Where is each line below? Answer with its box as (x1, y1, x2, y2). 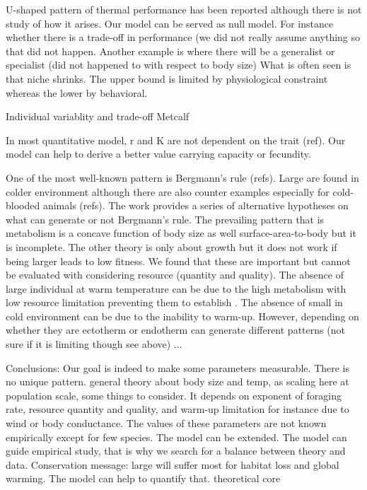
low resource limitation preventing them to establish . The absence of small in (6, 295, 343, 310)
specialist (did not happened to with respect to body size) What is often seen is (6, 57, 351, 72)
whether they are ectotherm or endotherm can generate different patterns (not (6, 322, 345, 337)
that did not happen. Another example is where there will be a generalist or (6, 43, 335, 58)
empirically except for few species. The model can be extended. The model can (6, 429, 347, 444)
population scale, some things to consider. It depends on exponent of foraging (6, 387, 342, 402)
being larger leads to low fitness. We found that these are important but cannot (6, 253, 351, 268)
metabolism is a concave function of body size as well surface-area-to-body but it (6, 226, 356, 240)
